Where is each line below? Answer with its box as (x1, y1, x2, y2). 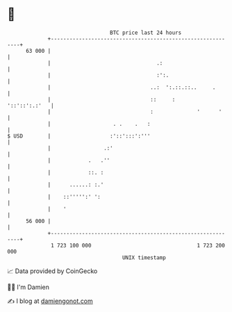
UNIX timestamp (122, 254, 167, 261)
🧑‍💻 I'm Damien (7, 283, 50, 291)
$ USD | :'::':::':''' (7, 132, 151, 140)
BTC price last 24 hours (110, 29, 182, 36)
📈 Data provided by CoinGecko (7, 267, 98, 275)
